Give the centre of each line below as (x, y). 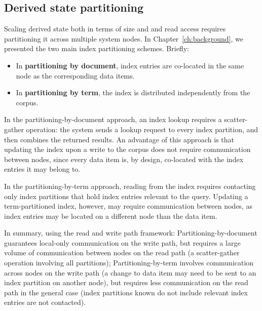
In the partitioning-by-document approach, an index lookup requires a (113, 119)
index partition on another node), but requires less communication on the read (126, 282)
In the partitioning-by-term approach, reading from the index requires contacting (130, 186)
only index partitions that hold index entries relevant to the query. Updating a (126, 196)
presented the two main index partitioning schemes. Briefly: (97, 48)
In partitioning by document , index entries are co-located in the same (130, 65)
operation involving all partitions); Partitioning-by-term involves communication (129, 263)
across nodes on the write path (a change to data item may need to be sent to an (130, 272)
